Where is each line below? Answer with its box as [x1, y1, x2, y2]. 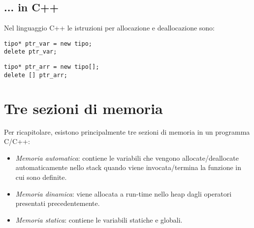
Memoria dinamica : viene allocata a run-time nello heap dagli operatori [15, 188, 232, 199]
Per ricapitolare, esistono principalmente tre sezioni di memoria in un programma [4, 126, 250, 137]
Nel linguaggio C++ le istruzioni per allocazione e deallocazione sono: [4, 23, 215, 33]
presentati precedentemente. [15, 198, 100, 208]
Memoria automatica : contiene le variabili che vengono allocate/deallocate [15, 152, 239, 163]
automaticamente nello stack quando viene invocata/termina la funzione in [15, 162, 242, 172]
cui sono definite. [15, 171, 67, 182]
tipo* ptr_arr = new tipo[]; [4, 63, 99, 71]
